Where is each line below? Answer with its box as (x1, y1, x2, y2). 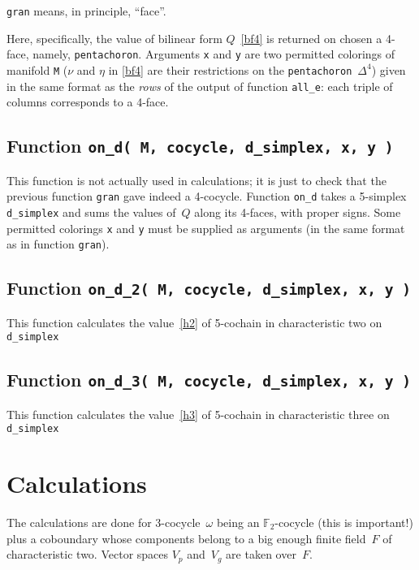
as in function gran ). (6, 235, 110, 253)
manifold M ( (6, 61, 68, 78)
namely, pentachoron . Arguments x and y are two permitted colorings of (32, 45, 395, 63)
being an (216, 514, 260, 530)
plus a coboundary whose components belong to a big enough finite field (6, 529, 366, 546)
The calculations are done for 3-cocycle (6, 514, 201, 530)
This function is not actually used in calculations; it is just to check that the (6, 171, 387, 188)
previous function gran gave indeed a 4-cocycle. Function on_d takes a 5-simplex (6, 188, 407, 205)
